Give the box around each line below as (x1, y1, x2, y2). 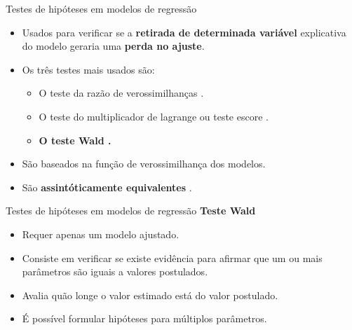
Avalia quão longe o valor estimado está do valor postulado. (22, 287, 278, 302)
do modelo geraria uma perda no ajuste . (22, 39, 205, 53)
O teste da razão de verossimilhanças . (39, 85, 204, 100)
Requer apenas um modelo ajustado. (22, 226, 180, 241)
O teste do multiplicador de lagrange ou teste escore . (39, 109, 269, 123)
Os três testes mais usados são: (22, 62, 155, 76)
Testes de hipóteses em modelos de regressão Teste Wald (6, 203, 256, 218)
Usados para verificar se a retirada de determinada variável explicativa (22, 25, 346, 39)
